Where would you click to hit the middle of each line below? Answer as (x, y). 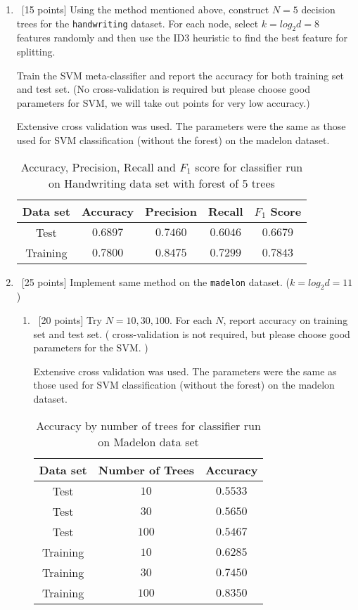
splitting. (36, 51)
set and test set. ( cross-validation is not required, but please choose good (192, 333)
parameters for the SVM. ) (91, 348)
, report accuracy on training (286, 319)
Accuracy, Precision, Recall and (98, 167)
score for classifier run (249, 167)
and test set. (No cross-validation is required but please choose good (163, 89)
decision (318, 9)
